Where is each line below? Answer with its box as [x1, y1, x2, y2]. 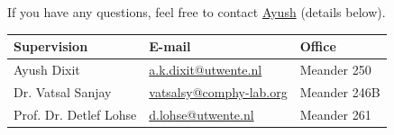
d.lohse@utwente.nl [149, 104, 254, 123]
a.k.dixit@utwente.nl [149, 59, 262, 78]
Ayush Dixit [14, 59, 80, 78]
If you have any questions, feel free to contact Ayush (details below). [7, 3, 386, 21]
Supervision [14, 37, 88, 56]
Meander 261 [299, 104, 371, 123]
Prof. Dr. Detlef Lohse [14, 104, 137, 123]
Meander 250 [299, 59, 371, 78]
